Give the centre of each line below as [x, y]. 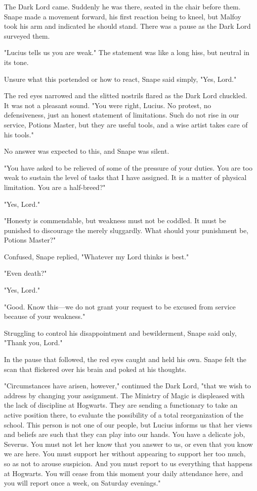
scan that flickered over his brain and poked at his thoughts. [95, 369]
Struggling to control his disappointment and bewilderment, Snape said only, [120, 333]
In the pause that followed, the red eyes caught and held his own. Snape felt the [125, 359]
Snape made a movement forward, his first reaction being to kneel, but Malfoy [123, 16]
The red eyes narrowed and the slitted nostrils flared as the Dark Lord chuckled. [126, 95]
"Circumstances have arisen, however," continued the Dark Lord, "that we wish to [128, 386]
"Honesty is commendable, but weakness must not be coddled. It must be [115, 220]
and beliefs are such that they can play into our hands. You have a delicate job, [125, 434]
